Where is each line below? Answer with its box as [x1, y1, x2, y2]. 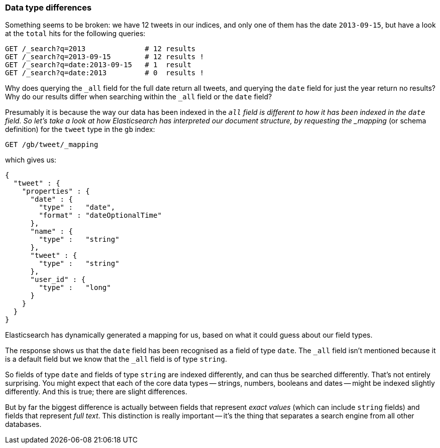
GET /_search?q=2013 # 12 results [5, 45, 196, 53]
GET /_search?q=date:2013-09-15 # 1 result [5, 61, 191, 69]
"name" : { [30, 227, 73, 236]
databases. [5, 420, 42, 429]
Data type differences [5, 3, 92, 13]
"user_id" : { [30, 275, 86, 284]
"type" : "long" [39, 283, 111, 292]
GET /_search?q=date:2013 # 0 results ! [5, 69, 204, 77]
